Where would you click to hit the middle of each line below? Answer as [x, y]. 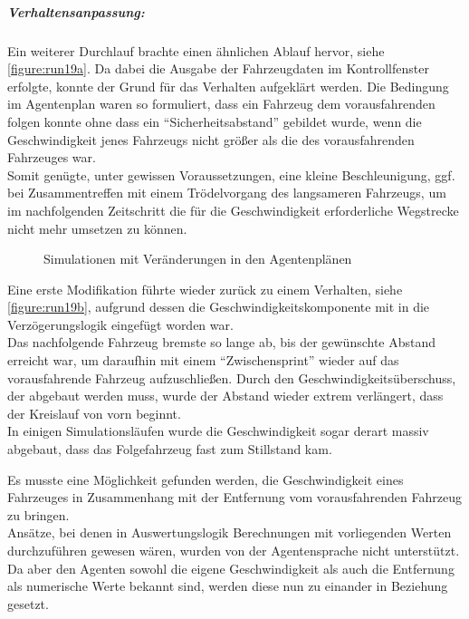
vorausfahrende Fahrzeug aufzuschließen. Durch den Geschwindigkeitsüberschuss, [232, 377]
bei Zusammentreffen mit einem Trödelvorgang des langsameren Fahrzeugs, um [227, 193]
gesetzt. [28, 603]
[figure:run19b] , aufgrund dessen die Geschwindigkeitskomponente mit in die [219, 307]
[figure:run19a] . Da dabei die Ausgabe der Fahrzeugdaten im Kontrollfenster [218, 68]
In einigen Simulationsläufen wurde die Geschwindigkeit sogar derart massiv [218, 431]
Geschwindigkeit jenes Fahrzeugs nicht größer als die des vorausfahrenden [211, 139]
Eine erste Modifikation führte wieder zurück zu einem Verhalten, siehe [205, 289]
